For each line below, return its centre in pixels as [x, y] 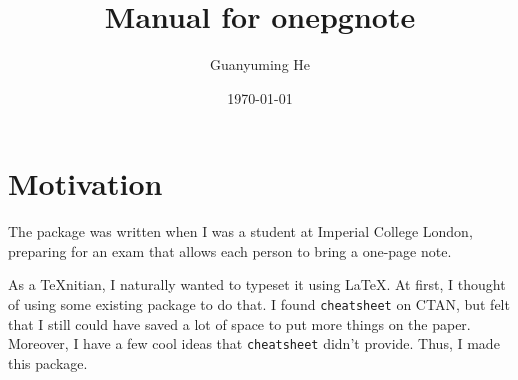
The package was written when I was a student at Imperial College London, [240, 231]
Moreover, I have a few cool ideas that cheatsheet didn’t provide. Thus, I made [254, 343]
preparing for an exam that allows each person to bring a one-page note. [230, 250]
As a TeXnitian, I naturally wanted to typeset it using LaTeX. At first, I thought [257, 284]
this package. [48, 362]
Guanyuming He [260, 64]
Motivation [85, 183]
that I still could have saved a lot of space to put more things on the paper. [239, 323]
